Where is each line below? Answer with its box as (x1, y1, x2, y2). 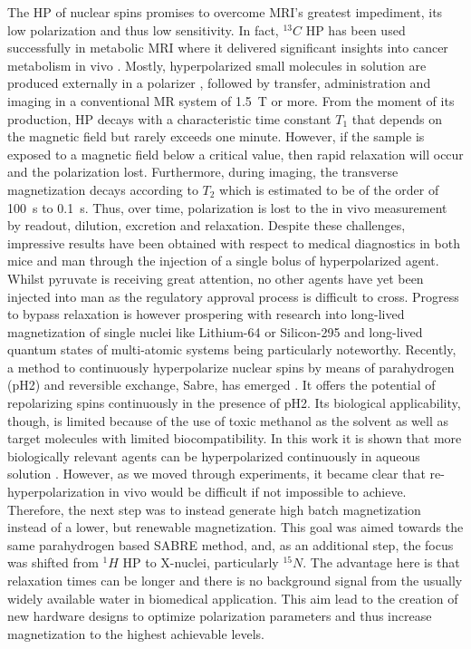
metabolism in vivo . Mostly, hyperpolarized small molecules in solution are (7, 55, 427, 74)
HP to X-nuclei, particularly (122, 553, 279, 572)
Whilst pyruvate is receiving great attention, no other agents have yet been (7, 268, 424, 287)
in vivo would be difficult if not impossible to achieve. (109, 482, 407, 501)
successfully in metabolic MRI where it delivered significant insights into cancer (7, 38, 448, 57)
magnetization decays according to (7, 179, 198, 199)
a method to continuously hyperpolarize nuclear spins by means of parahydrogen (7, 357, 455, 376)
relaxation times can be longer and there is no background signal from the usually (7, 571, 463, 589)
